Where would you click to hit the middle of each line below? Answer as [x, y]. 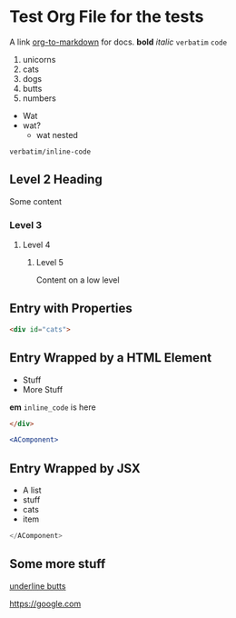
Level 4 [36, 245]
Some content [35, 201]
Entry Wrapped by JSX [75, 468]
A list [32, 490]
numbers [39, 98]
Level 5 [49, 263]
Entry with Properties [71, 309]
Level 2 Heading [56, 179]
